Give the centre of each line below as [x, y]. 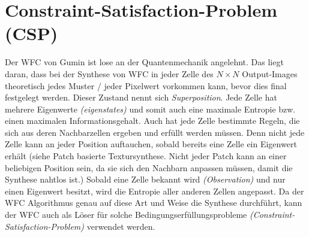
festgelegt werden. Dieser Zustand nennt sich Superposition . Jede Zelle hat [141, 97]
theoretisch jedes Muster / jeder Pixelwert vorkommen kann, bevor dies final [146, 85]
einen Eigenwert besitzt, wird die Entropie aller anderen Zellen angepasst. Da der [154, 191]
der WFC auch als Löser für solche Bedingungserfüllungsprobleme [126, 215]
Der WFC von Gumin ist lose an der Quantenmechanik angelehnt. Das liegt [144, 62]
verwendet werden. [121, 226]
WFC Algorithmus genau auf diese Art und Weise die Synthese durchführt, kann [154, 203]
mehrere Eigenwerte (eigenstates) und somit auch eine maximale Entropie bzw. [150, 109]
